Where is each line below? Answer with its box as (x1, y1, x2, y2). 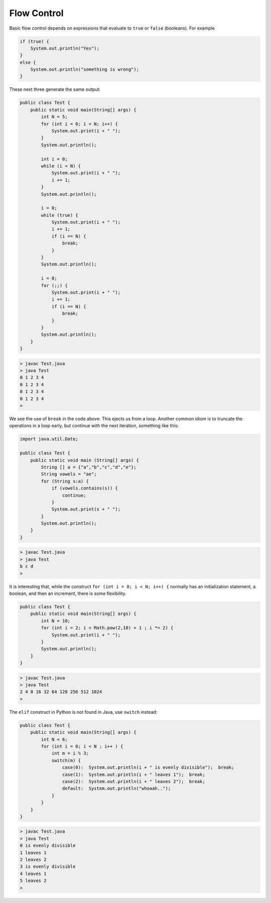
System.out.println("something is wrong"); (30, 67, 139, 72)
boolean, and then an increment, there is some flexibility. (9, 590, 126, 596)
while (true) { (41, 212, 79, 218)
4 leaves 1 (20, 871, 47, 876)
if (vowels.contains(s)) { (51, 485, 118, 491)
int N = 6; (41, 736, 68, 742)
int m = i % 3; (51, 750, 89, 756)
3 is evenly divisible (20, 864, 76, 869)
